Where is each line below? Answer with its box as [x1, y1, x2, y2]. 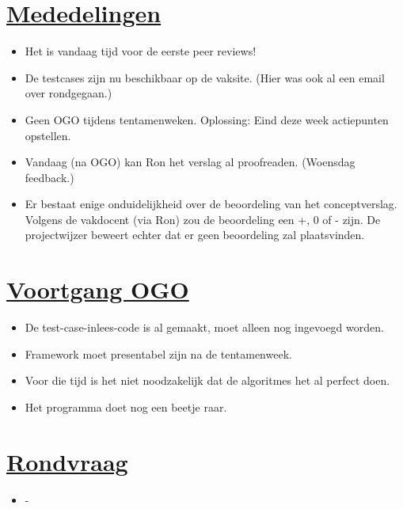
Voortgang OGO [6, 273, 189, 306]
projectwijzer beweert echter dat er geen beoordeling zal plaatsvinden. [25, 226, 365, 243]
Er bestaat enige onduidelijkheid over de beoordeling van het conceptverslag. [25, 196, 397, 212]
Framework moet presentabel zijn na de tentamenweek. [25, 345, 292, 362]
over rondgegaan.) [25, 85, 112, 101]
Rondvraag [6, 445, 128, 477]
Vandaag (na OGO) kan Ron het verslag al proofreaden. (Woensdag [25, 154, 355, 170]
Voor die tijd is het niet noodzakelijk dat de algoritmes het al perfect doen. [25, 372, 390, 389]
